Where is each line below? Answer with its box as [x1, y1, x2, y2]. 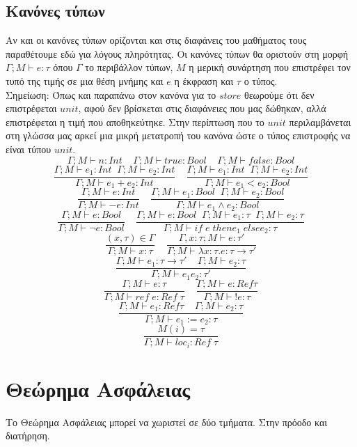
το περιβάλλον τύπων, [85, 60, 173, 74]
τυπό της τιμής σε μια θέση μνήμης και [6, 73, 164, 88]
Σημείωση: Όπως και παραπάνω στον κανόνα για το [6, 87, 216, 102]
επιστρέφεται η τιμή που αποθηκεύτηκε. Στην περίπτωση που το [6, 114, 264, 129]
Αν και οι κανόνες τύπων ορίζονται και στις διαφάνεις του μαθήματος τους [6, 33, 307, 47]
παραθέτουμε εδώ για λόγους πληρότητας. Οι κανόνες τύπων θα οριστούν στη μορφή [6, 46, 349, 61]
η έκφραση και [174, 73, 234, 88]
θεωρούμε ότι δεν [244, 87, 315, 102]
